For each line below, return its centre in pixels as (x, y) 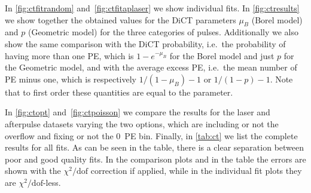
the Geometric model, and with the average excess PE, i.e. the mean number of (151, 67)
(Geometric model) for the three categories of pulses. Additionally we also (163, 32)
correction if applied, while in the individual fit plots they (196, 171)
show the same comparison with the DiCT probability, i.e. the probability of (145, 43)
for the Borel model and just (222, 55)
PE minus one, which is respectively (71, 79)
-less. (52, 182)
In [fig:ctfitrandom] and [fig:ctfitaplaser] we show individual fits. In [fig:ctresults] (152, 8)
